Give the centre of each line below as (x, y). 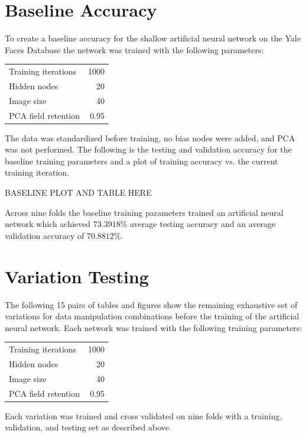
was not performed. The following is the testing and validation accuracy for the (148, 149)
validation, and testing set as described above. (88, 427)
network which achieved (48, 224)
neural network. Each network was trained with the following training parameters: (154, 327)
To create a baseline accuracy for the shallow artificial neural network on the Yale (153, 38)
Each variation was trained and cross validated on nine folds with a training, (144, 415)
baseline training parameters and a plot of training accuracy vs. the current (141, 161)
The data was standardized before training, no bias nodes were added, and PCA (150, 137)
